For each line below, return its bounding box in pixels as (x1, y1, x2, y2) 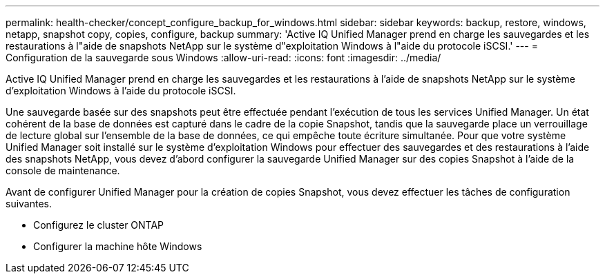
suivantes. (6, 198, 52, 209)
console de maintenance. (6, 165, 120, 176)
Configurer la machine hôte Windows (33, 240, 202, 252)
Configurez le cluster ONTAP (33, 219, 164, 231)
